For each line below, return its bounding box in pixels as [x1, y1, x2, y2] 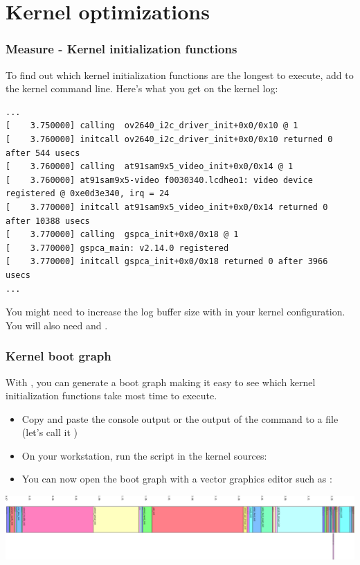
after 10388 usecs [6, 216, 90, 226]
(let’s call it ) [21, 425, 78, 440]
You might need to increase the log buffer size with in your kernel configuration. [6, 304, 345, 319]
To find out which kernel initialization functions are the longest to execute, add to [6, 67, 354, 82]
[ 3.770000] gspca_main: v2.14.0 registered [6, 243, 229, 253]
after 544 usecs [6, 148, 80, 158]
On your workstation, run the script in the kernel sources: [21, 448, 267, 462]
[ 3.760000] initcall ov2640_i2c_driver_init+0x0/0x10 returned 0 [6, 134, 333, 144]
